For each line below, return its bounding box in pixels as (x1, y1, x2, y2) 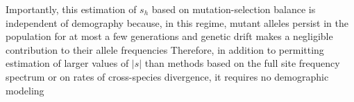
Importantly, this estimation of (6, 2, 137, 16)
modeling (6, 83, 44, 97)
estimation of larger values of (6, 56, 129, 70)
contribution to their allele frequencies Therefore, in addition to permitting (6, 42, 324, 57)
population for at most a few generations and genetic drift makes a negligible (6, 29, 333, 43)
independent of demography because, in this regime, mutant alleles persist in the (6, 15, 349, 30)
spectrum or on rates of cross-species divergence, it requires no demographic (6, 69, 329, 83)
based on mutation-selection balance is (151, 2, 316, 16)
